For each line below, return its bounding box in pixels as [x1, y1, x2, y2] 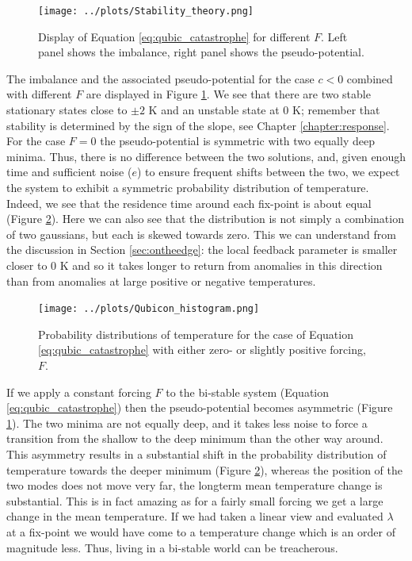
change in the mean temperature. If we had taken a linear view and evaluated [6, 508, 383, 524]
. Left [321, 28, 348, 44]
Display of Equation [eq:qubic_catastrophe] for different [38, 28, 311, 44]
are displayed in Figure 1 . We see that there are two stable [86, 86, 371, 102]
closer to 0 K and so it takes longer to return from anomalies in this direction [6, 256, 383, 273]
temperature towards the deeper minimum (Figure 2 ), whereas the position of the [6, 461, 402, 478]
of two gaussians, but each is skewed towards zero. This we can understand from [6, 225, 396, 242]
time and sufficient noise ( [6, 163, 132, 180]
